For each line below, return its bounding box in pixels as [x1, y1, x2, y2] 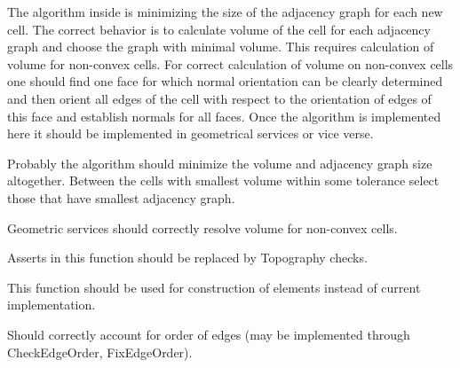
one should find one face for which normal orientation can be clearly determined [7, 72, 443, 90]
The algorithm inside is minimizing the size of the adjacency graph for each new [7, 3, 443, 20]
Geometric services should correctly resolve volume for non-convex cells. [7, 218, 398, 237]
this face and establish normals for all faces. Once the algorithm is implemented [7, 106, 441, 125]
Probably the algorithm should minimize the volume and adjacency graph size [7, 153, 432, 172]
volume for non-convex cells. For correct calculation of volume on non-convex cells [7, 54, 454, 73]
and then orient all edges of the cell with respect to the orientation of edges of [7, 89, 432, 107]
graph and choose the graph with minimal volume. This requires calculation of [7, 37, 434, 56]
